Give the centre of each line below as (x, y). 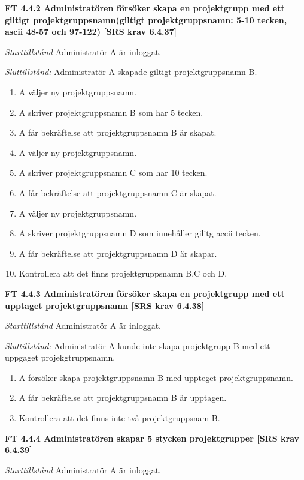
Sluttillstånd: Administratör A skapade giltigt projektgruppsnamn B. (131, 72)
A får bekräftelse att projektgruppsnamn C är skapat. (118, 192)
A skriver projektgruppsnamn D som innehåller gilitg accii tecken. (140, 233)
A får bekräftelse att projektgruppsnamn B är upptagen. (123, 397)
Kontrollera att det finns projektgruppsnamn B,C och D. (123, 273)
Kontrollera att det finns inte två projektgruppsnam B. (119, 418)
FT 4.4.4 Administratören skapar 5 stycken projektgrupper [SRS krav (152, 438)
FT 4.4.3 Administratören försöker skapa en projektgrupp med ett (145, 293)
